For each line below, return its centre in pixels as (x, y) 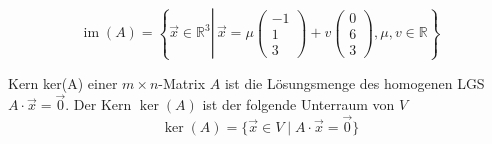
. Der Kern (98, 104)
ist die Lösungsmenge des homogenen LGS (354, 82)
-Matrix (182, 82)
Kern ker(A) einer (63, 82)
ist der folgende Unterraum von (298, 104)
